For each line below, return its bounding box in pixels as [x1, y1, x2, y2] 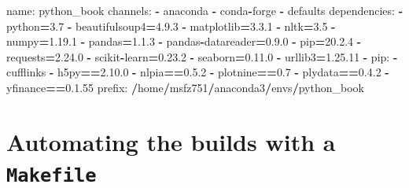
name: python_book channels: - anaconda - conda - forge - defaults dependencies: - [6, 2, 403, 18]
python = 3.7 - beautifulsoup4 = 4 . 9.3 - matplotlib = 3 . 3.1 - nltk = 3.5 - [6, 17, 336, 34]
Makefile [6, 164, 97, 186]
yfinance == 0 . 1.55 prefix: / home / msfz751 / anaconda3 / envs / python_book [6, 79, 364, 95]
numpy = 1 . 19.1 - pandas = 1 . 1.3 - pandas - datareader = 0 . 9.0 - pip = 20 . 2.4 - [6, 33, 362, 50]
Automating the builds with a [6, 125, 336, 157]
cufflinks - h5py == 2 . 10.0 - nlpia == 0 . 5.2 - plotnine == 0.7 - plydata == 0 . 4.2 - [6, 64, 389, 80]
